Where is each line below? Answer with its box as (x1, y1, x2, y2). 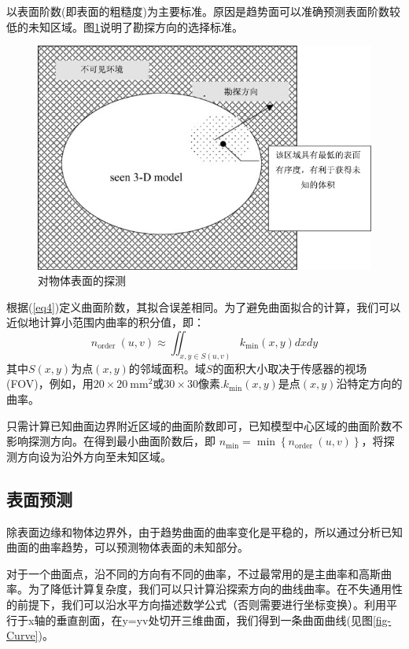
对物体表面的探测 (38, 272, 126, 289)
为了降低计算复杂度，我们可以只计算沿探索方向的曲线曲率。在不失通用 (28, 581, 392, 597)
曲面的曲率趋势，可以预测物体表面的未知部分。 (6, 539, 249, 555)
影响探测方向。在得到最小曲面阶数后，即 (6, 433, 216, 449)
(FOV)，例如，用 (6, 375, 94, 392)
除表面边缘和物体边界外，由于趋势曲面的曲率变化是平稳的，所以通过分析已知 (6, 523, 403, 540)
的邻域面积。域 (128, 360, 206, 376)
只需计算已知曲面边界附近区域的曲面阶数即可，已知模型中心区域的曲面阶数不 (6, 417, 403, 433)
